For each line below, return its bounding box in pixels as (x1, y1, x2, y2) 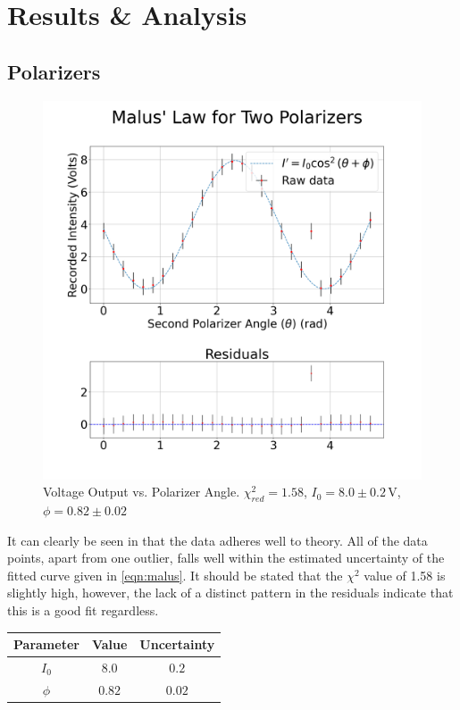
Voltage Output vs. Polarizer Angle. (43, 482, 240, 501)
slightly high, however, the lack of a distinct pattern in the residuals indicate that (7, 583, 454, 602)
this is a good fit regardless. (7, 600, 159, 619)
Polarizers (7, 57, 101, 85)
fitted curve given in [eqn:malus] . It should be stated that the (7, 565, 343, 584)
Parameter (13, 635, 79, 654)
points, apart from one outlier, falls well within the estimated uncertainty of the (7, 548, 445, 567)
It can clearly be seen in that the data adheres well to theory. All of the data (7, 530, 428, 549)
